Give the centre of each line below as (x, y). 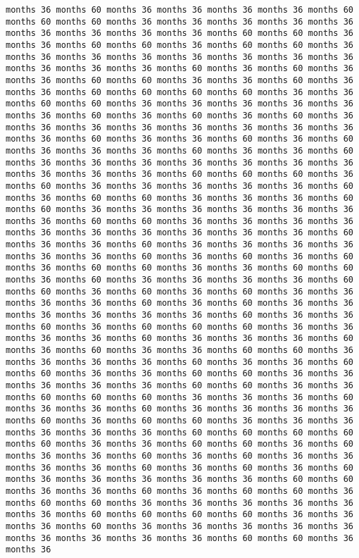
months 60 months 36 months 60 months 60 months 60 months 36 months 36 (179, 327)
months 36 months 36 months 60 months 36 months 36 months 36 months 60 (179, 339)
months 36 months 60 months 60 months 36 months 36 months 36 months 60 (179, 198)
